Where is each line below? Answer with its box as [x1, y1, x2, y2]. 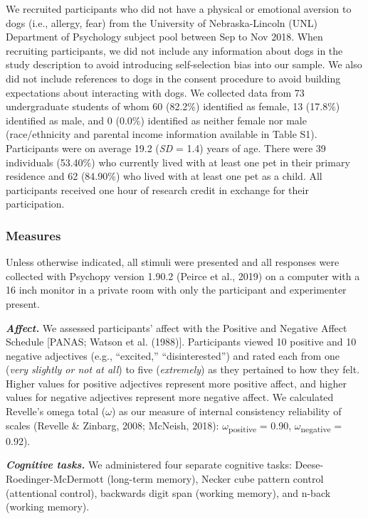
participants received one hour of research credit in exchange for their [6, 182, 309, 197]
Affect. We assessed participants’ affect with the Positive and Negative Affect [6, 320, 347, 335]
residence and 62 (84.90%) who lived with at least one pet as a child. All [6, 168, 322, 183]
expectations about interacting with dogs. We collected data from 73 [6, 85, 305, 100]
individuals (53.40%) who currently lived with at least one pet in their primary [6, 154, 350, 169]
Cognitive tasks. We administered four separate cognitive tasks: [6, 457, 292, 472]
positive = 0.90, [228, 417, 292, 434]
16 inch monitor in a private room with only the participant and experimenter [6, 282, 347, 297]
